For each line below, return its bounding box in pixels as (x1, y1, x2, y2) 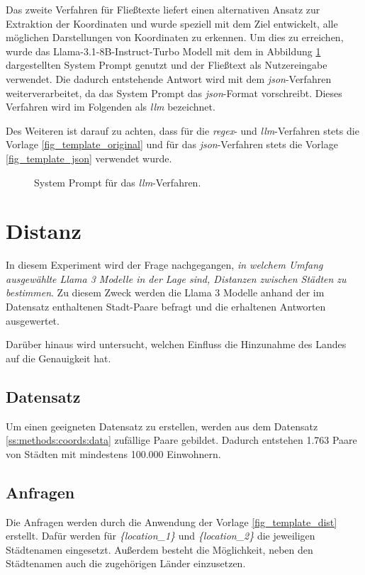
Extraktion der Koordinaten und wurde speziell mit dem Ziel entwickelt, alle (6, 16, 338, 30)
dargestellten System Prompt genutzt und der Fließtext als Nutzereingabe (6, 57, 327, 72)
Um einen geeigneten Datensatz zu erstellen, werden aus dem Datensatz (6, 418, 318, 433)
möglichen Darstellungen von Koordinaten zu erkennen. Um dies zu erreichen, (6, 30, 344, 45)
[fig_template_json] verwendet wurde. (6, 150, 172, 165)
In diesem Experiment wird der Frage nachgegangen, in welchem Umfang (6, 257, 323, 272)
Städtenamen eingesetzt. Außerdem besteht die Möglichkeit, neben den (6, 542, 313, 557)
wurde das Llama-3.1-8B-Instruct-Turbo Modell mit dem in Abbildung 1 (6, 43, 321, 58)
